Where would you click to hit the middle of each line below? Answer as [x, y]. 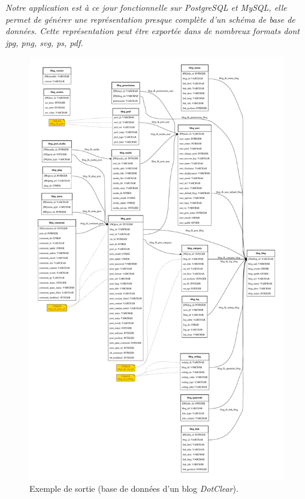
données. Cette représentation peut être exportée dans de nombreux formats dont [153, 31]
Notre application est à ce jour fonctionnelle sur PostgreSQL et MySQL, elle [146, 7]
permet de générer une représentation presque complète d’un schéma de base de [150, 19]
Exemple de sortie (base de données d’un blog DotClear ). [134, 488]
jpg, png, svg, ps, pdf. [44, 42]
